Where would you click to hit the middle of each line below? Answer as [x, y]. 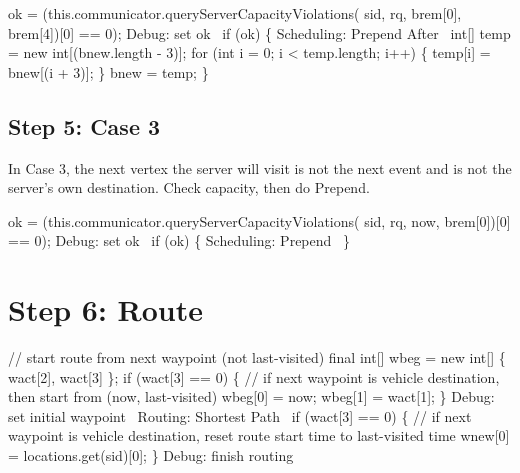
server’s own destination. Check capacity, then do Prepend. [189, 187]
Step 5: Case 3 [84, 125]
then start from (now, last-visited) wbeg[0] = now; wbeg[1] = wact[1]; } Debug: [251, 396]
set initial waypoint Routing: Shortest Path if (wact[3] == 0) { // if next [240, 415]
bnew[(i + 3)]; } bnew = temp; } [108, 71]
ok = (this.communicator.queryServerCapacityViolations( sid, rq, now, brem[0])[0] [259, 220]
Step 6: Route [105, 309]
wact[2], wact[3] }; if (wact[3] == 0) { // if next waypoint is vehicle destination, [254, 376]
